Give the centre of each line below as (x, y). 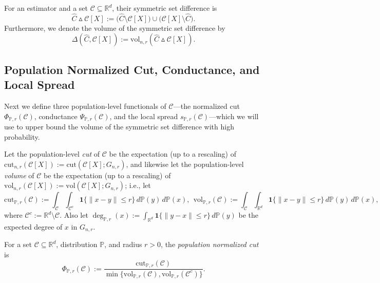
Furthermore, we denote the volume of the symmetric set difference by (115, 27)
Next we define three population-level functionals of (85, 106)
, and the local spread (144, 116)
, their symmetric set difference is (165, 8)
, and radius (123, 244)
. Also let (74, 215)
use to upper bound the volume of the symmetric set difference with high (119, 127)
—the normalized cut (206, 106)
